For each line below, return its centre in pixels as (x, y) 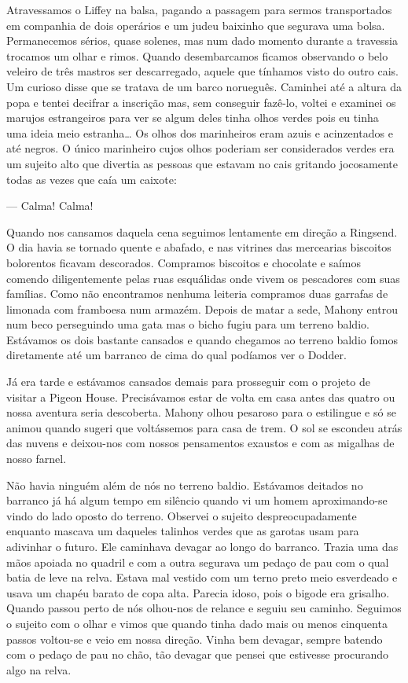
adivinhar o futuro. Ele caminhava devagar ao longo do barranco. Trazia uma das (202, 546)
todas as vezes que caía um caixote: (92, 179)
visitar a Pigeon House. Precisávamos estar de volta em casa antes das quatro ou (201, 397)
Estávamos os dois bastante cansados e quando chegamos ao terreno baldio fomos (202, 339)
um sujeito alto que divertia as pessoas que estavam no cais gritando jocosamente (202, 163)
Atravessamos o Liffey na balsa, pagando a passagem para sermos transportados (199, 9)
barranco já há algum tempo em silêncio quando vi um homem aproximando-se (197, 500)
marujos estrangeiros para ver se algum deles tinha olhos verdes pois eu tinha (193, 118)
